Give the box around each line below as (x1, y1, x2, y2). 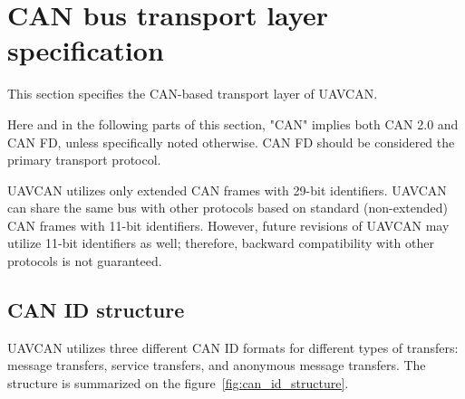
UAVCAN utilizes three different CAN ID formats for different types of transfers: (7, 337, 459, 356)
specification (7, 32, 164, 69)
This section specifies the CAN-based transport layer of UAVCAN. (7, 84, 378, 103)
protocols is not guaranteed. (7, 252, 162, 271)
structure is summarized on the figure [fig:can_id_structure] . (7, 374, 349, 393)
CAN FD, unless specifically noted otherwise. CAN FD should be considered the (7, 132, 455, 151)
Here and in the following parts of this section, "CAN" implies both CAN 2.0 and (7, 114, 459, 133)
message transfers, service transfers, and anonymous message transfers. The (7, 356, 426, 375)
